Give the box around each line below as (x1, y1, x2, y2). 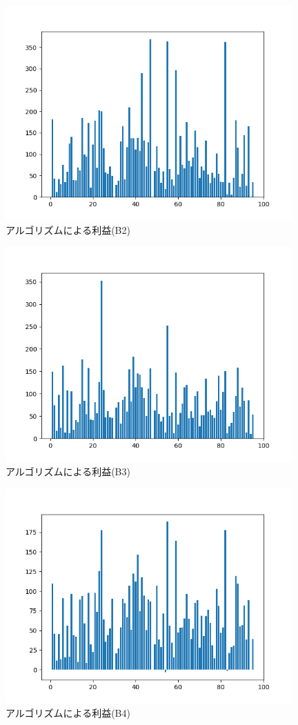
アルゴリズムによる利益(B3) (6, 464, 130, 479)
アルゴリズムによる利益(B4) (6, 706, 130, 720)
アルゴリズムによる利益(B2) (6, 223, 130, 237)
